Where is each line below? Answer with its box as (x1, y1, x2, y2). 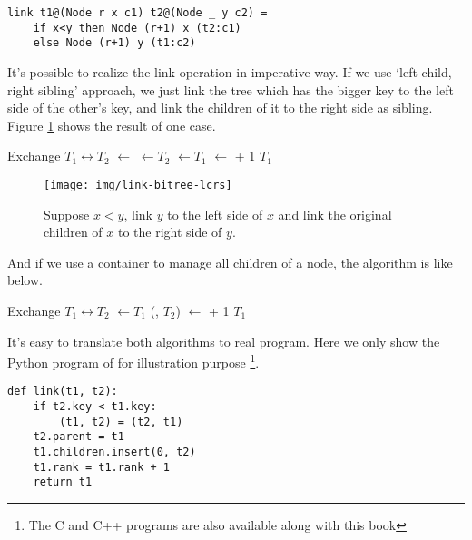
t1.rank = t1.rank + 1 (33, 460, 170, 474)
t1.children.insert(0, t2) (33, 446, 196, 459)
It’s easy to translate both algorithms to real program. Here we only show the (7, 331, 440, 350)
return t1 (33, 476, 93, 489)
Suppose (44, 204, 90, 223)
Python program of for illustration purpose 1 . (7, 350, 260, 371)
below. (7, 270, 43, 290)
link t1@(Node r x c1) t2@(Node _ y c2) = (7, 6, 268, 19)
